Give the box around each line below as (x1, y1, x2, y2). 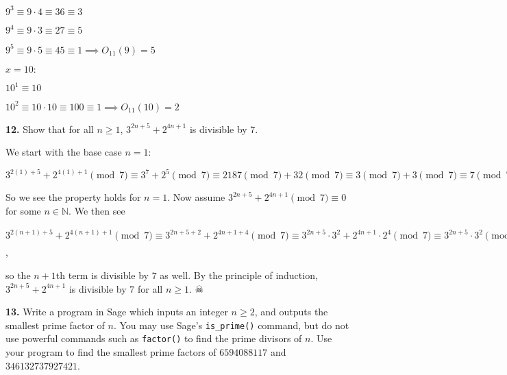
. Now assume (167, 190, 225, 204)
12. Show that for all (5, 121, 94, 136)
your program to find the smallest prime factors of (5, 345, 217, 359)
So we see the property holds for (5, 190, 141, 204)
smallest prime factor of (5, 317, 105, 332)
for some (5, 203, 41, 217)
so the (5, 267, 31, 282)
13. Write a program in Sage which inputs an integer (5, 304, 228, 319)
